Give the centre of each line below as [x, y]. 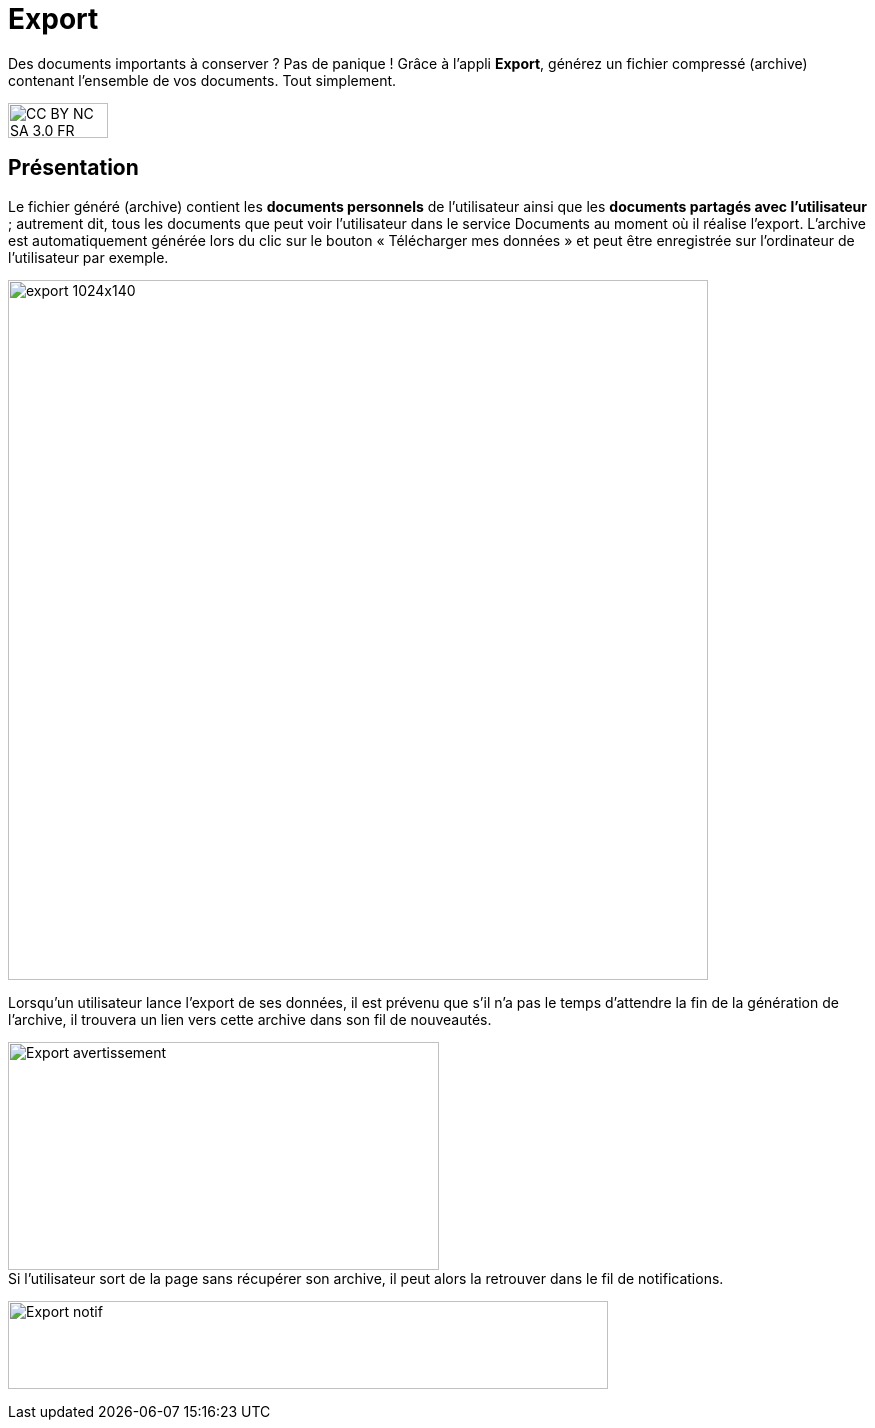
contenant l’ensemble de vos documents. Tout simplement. [202, 80]
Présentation [73, 168]
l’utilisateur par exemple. [88, 257]
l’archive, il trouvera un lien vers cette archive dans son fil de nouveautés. [250, 1019]
